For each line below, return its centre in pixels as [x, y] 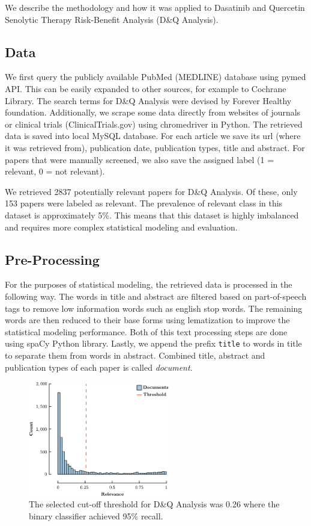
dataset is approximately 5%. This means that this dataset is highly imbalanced [152, 215]
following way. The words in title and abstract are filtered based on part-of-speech [156, 296]
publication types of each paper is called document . [99, 367]
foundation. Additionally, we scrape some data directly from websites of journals [153, 112]
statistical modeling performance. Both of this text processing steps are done [146, 331]
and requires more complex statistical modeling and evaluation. [121, 227]
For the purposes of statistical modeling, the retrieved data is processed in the [149, 284]
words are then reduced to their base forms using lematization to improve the [147, 320]
